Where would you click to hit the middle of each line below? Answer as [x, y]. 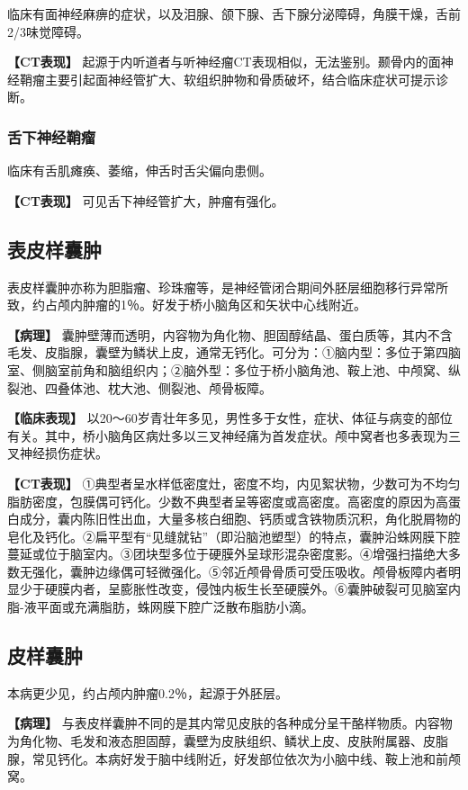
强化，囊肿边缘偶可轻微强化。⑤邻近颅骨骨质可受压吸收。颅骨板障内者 [240, 571]
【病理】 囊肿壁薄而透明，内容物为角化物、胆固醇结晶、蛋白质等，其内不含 [230, 334]
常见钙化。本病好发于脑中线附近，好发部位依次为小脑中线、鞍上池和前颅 [246, 758]
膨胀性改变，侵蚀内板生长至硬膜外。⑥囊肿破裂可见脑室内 [290, 589]
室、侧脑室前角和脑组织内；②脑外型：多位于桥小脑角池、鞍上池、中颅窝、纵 [234, 369]
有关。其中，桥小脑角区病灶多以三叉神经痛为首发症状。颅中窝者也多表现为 [228, 435]
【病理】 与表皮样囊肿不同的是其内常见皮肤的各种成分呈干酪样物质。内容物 [230, 723]
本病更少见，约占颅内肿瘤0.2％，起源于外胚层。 [148, 692]
